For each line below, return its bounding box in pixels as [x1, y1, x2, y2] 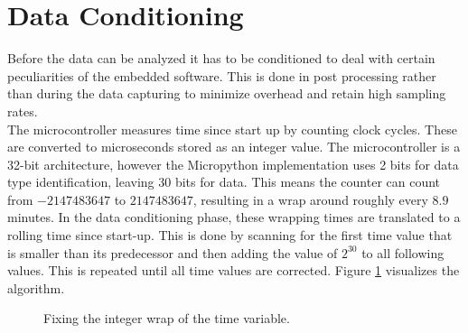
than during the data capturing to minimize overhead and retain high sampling [7, 84, 446, 103]
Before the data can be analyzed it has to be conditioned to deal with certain [7, 49, 435, 68]
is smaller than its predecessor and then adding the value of [7, 243, 338, 262]
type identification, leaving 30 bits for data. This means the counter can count [7, 172, 441, 191]
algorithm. [7, 278, 65, 297]
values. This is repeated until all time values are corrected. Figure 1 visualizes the [7, 261, 460, 280]
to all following [361, 243, 445, 262]
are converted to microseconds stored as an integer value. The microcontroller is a [7, 137, 461, 156]
